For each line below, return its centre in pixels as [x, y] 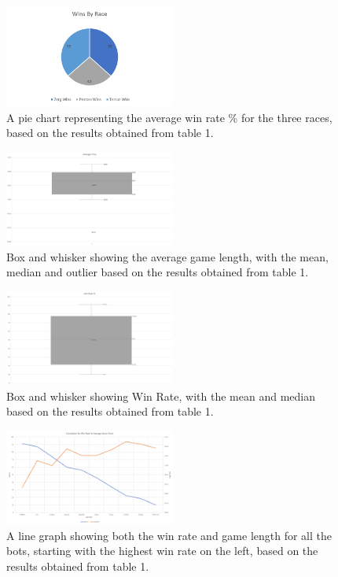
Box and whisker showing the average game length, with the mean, [167, 256]
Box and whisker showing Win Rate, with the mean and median [161, 396]
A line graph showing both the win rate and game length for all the [169, 535]
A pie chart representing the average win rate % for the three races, [169, 117]
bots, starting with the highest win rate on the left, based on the [162, 551]
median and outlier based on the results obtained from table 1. [158, 272]
